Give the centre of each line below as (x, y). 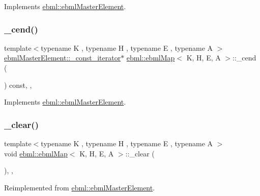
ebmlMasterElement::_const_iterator (63, 58)
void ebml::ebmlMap (36, 153)
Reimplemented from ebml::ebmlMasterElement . (80, 187)
